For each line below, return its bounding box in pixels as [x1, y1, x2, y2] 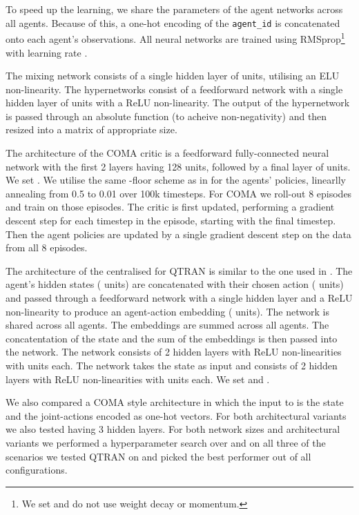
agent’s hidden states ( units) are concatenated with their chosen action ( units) [6, 277, 344, 291]
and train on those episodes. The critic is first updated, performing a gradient [6, 200, 335, 214]
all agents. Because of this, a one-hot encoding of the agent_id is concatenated [6, 15, 340, 30]
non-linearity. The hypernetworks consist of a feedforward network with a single [6, 81, 343, 96]
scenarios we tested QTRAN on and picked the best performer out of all [6, 449, 311, 463]
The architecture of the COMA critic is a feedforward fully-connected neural [6, 146, 329, 160]
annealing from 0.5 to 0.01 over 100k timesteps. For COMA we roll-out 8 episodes [6, 186, 352, 200]
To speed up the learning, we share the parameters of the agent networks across [6, 2, 343, 16]
